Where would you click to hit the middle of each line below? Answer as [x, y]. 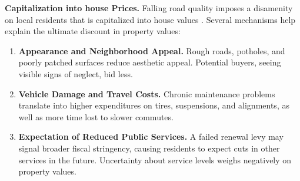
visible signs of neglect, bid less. [76, 73]
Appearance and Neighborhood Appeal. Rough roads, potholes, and [152, 50]
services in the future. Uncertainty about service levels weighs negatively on [155, 159]
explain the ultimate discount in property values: [93, 31]
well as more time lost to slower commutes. [96, 116]
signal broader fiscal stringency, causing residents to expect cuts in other [149, 148]
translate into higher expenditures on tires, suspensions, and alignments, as [154, 105]
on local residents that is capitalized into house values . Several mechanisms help [150, 19]
